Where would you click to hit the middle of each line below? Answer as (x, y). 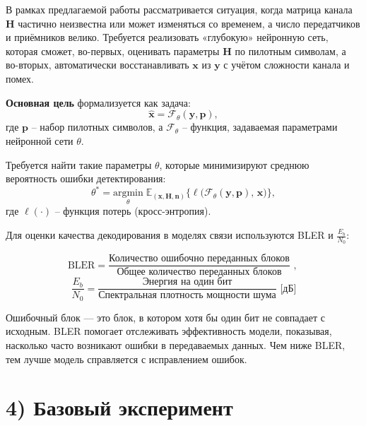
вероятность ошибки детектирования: (86, 178)
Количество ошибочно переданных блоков (199, 259)
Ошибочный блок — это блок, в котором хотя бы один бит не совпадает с (165, 317)
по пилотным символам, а (290, 51)
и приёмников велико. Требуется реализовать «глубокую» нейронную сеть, (167, 37)
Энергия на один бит (187, 282)
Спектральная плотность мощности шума (187, 296)
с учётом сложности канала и (287, 65)
